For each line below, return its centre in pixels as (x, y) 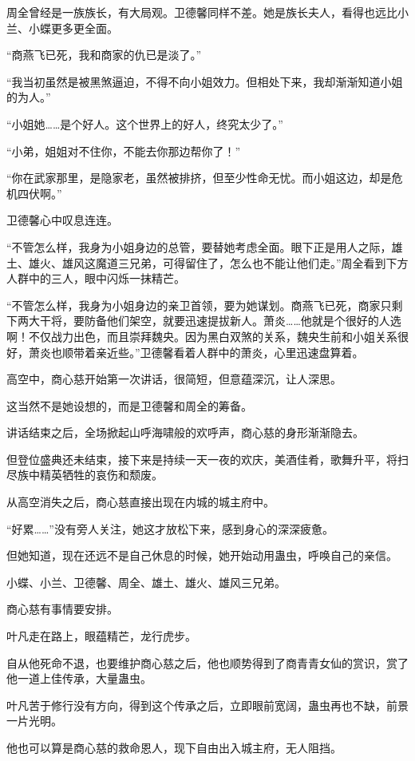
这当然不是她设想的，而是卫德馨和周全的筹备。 (129, 405)
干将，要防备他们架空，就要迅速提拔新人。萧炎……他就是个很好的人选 (220, 321)
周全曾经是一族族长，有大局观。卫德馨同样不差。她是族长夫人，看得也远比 (202, 12)
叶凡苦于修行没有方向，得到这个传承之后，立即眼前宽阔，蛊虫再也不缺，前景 (207, 705)
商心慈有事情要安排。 (62, 609)
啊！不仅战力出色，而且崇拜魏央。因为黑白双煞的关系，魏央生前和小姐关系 (202, 336)
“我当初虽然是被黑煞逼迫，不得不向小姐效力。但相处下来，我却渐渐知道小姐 (205, 81)
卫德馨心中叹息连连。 (62, 220)
